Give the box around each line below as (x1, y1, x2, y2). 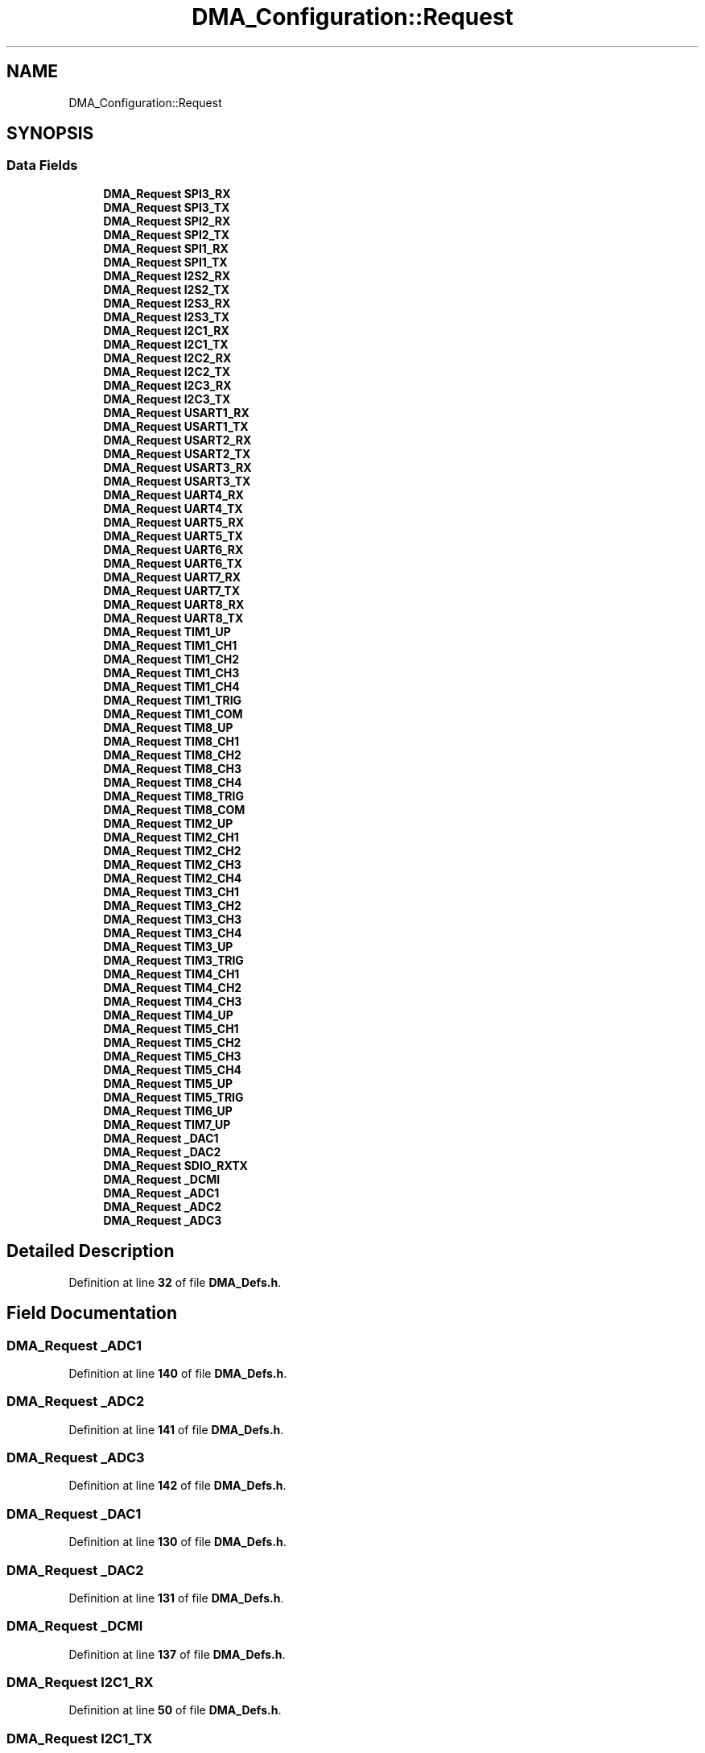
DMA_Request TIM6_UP (103, 1103, 233, 1118)
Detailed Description (6, 1241, 175, 1262)
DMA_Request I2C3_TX (103, 391, 231, 406)
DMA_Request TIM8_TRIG (103, 788, 244, 803)
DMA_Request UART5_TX (103, 528, 243, 543)
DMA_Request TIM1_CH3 (103, 665, 240, 680)
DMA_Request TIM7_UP (103, 1117, 231, 1131)
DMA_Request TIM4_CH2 (103, 980, 242, 994)
